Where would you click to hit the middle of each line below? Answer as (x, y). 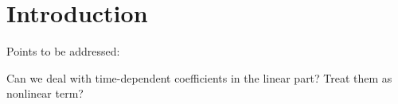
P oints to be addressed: (63, 51)
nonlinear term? (45, 93)
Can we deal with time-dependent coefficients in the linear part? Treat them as (199, 77)
